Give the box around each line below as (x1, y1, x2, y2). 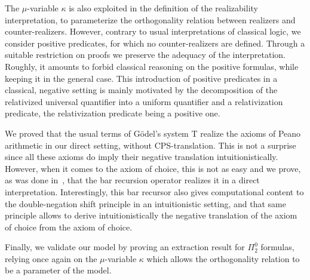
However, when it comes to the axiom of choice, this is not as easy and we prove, (5, 162, 301, 174)
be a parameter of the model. (5, 264, 112, 276)
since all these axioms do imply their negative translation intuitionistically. (5, 150, 278, 163)
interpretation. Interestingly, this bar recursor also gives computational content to (5, 185, 304, 198)
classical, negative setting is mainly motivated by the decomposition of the (5, 84, 278, 96)
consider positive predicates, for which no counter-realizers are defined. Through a (5, 36, 305, 49)
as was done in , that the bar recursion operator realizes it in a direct (5, 174, 260, 186)
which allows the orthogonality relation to (146, 252, 300, 264)
